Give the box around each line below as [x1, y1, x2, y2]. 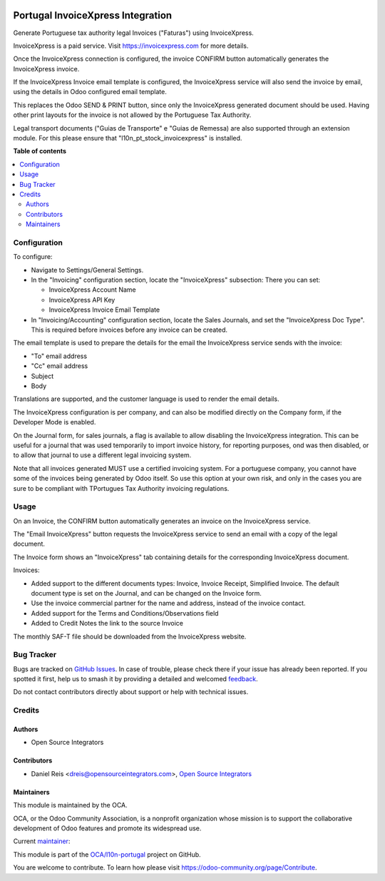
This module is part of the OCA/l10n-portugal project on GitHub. [13, 850, 201, 859]
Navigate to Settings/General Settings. [31, 265, 144, 274]
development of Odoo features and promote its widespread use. [13, 824, 202, 832]
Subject [31, 372, 53, 380]
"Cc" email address [31, 362, 88, 370]
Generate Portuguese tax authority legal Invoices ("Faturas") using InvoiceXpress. [13, 29, 255, 37]
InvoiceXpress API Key [48, 295, 115, 304]
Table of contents [13, 147, 67, 156]
